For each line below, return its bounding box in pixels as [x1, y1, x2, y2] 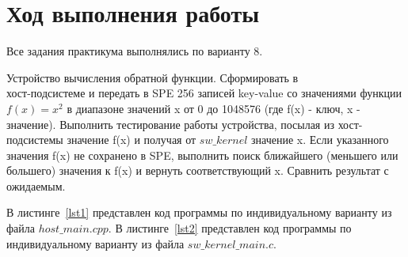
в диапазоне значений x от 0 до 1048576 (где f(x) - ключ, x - [67, 100, 360, 116]
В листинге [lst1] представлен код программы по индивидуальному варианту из [6, 204, 392, 221]
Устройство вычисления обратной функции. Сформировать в [6, 69, 299, 85]
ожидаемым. [6, 177, 66, 194]
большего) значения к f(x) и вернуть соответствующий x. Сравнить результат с [6, 162, 389, 179]
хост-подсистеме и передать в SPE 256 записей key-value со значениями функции [6, 85, 402, 101]
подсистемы [6, 131, 63, 148]
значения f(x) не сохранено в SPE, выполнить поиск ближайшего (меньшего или [6, 146, 398, 163]
